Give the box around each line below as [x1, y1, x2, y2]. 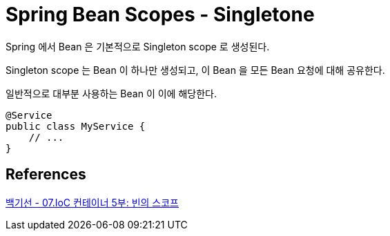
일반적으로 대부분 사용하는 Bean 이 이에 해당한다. [6, 87, 217, 99]
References [6, 166, 86, 184]
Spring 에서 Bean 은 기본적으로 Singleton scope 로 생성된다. [6, 40, 270, 52]
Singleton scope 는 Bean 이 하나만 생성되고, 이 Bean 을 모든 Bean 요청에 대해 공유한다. [6, 63, 385, 76]
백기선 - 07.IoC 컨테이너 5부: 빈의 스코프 [6, 196, 179, 208]
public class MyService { [6, 120, 146, 132]
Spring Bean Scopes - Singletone [6, 3, 315, 26]
